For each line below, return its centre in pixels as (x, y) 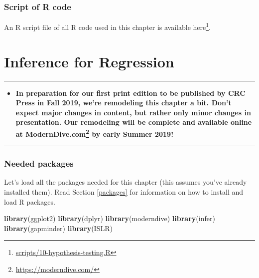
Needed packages (39, 163)
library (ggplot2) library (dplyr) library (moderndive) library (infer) (110, 218)
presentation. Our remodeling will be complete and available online (134, 122)
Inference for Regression (89, 61)
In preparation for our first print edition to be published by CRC (130, 93)
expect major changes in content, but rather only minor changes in (133, 112)
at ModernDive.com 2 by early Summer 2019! (95, 133)
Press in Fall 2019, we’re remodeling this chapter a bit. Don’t (124, 103)
